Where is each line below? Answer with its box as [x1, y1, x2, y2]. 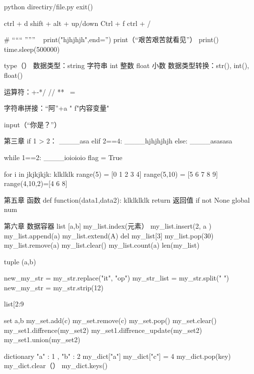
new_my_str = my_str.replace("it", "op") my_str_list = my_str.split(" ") [4, 273, 229, 283]
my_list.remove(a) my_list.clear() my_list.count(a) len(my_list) [4, 240, 200, 250]
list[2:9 [4, 299, 24, 309]
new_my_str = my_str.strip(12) [4, 282, 103, 292]
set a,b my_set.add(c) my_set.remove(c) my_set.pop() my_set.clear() [4, 315, 217, 326]
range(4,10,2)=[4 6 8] [4, 178, 68, 188]
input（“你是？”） [4, 119, 61, 129]
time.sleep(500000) [4, 44, 60, 54]
